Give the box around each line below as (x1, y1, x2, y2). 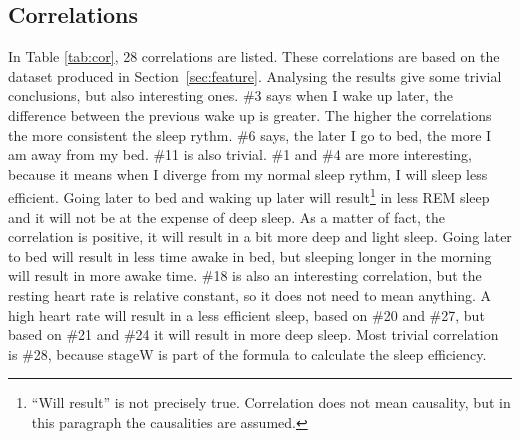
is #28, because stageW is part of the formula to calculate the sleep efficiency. (8, 343, 487, 364)
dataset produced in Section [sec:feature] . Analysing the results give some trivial (8, 65, 502, 86)
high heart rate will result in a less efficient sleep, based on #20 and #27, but (8, 304, 485, 325)
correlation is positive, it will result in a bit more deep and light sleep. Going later (8, 226, 512, 247)
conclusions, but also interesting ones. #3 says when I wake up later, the (8, 85, 454, 106)
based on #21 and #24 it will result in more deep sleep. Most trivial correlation (8, 324, 499, 345)
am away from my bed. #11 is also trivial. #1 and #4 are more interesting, (8, 144, 472, 165)
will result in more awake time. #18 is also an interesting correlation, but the (8, 265, 482, 286)
